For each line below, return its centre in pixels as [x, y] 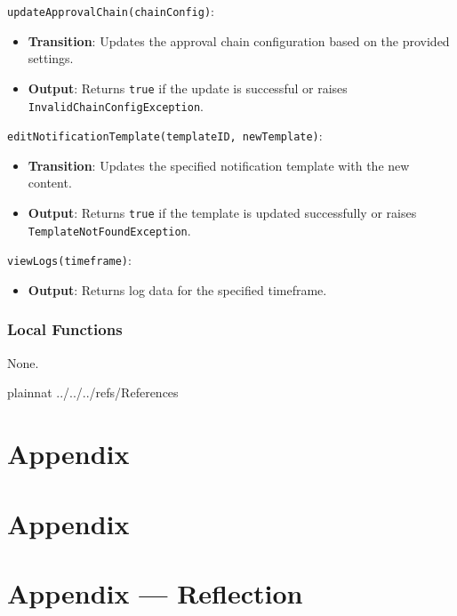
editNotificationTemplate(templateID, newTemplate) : [165, 136]
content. [50, 183]
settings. [51, 58]
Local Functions [65, 329]
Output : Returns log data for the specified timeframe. [177, 289]
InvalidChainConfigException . [116, 105]
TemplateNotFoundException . [109, 230]
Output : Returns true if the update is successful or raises [188, 88]
